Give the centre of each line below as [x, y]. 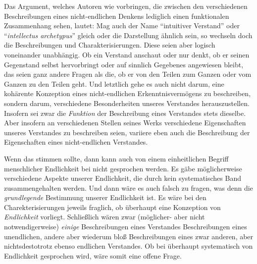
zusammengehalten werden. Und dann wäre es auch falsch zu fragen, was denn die [128, 187]
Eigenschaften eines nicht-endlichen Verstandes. [76, 142]
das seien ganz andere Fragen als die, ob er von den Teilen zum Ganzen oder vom [128, 74]
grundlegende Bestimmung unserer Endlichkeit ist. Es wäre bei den [105, 197]
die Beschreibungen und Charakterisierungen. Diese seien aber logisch [110, 45]
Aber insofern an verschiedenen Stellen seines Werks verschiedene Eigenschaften [125, 123]
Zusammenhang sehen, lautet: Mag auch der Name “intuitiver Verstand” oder [122, 26]
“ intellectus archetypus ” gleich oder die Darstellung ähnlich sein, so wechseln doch [128, 35]
